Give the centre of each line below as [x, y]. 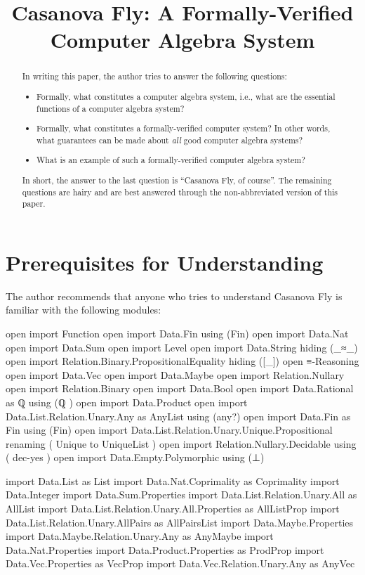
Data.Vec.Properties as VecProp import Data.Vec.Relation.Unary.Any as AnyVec [180, 563]
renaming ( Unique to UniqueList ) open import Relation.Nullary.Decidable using [181, 443]
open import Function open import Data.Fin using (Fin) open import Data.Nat [177, 333]
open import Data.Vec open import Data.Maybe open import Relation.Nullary [175, 374]
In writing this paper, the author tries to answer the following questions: [154, 76]
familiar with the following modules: [84, 310]
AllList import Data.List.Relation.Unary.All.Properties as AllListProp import [173, 509]
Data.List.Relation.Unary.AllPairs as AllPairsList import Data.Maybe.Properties [180, 522]
